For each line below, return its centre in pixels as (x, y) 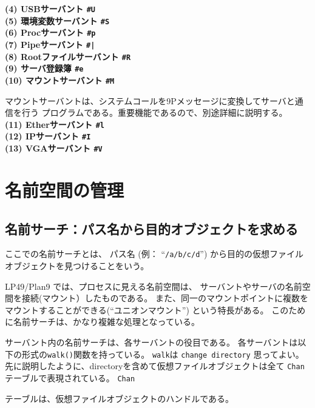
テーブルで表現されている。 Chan (70, 377)
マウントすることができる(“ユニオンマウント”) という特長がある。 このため (155, 309)
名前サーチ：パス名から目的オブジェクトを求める (151, 228)
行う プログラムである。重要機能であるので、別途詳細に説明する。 (154, 112)
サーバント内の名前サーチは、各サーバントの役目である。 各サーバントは (151, 342)
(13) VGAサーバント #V (54, 148)
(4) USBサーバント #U (50, 8)
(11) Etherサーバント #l (55, 124)
